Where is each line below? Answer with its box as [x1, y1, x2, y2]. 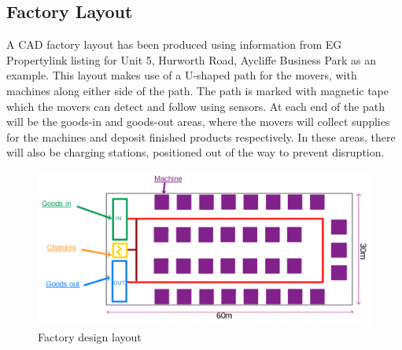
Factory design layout [38, 328, 142, 344]
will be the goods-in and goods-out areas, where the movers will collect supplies [6, 113, 390, 130]
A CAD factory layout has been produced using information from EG [6, 36, 342, 53]
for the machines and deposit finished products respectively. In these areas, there [6, 128, 396, 145]
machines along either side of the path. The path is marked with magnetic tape [6, 82, 389, 98]
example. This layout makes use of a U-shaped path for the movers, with [6, 67, 357, 83]
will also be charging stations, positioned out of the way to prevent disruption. [6, 144, 385, 160]
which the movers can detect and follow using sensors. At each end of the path [6, 98, 385, 114]
